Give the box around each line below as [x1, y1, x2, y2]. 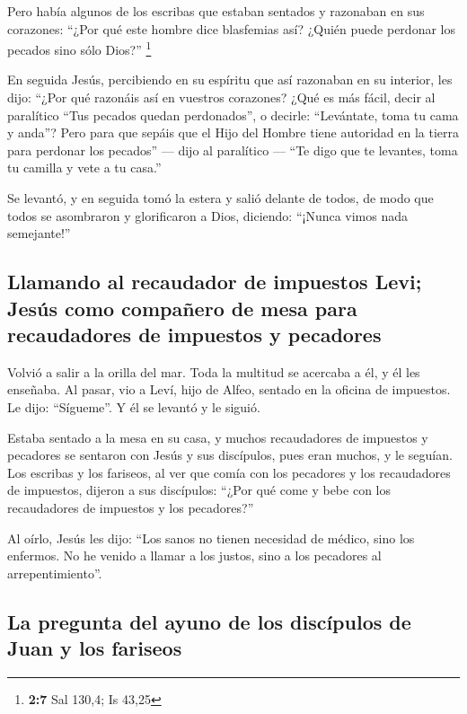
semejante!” [7, 224, 71, 242]
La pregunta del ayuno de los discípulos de [7, 607, 411, 635]
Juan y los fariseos [7, 634, 182, 662]
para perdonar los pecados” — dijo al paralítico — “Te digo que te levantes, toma [7, 140, 458, 159]
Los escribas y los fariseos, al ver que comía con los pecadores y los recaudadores [7, 463, 451, 481]
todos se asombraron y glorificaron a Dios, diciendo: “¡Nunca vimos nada [7, 206, 409, 225]
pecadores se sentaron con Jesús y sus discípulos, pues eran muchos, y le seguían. [7, 445, 453, 464]
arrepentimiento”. [7, 563, 102, 582]
